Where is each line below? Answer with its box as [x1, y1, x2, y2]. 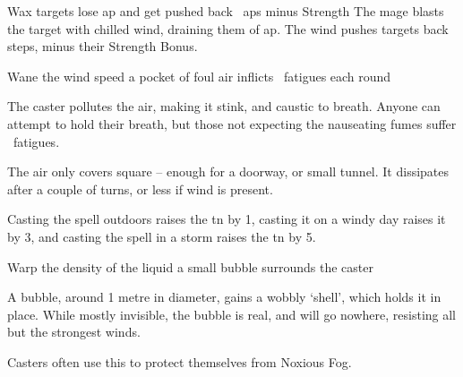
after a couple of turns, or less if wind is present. [7, 179, 273, 198]
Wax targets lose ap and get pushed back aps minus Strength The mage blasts [7, 2, 444, 20]
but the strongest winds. [7, 322, 141, 341]
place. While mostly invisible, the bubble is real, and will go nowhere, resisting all [7, 304, 457, 323]
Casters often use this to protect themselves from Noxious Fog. [7, 352, 352, 371]
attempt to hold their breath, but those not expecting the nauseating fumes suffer [7, 114, 457, 133]
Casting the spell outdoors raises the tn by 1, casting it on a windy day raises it [7, 210, 446, 228]
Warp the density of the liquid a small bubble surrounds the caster [7, 257, 373, 276]
